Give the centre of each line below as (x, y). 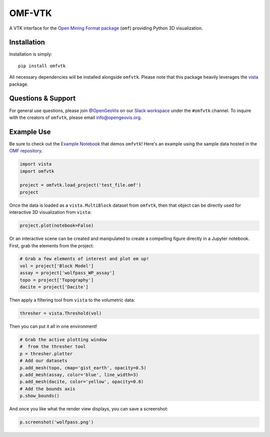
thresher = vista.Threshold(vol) (61, 313)
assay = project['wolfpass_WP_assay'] (67, 273)
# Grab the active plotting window (63, 339)
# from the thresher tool (53, 347)
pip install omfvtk (42, 66)
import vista (36, 164)
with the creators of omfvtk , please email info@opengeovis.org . (75, 117)
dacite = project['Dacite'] (54, 287)
